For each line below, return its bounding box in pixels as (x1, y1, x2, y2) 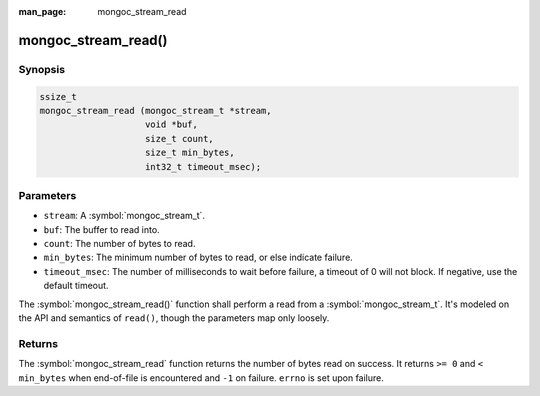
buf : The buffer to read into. (43, 223, 160, 235)
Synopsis (18, 62, 65, 76)
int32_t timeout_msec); (145, 161, 262, 172)
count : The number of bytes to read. (43, 238, 196, 250)
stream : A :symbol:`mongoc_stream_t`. (43, 210, 205, 222)
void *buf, (145, 119, 199, 130)
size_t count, (145, 133, 214, 144)
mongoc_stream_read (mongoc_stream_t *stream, (39, 105, 272, 116)
